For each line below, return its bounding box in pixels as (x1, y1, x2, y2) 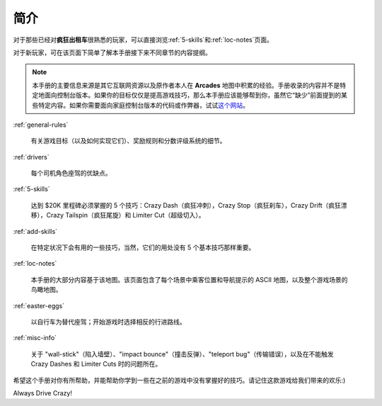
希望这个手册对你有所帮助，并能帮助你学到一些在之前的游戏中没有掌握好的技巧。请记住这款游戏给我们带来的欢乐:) (13, 376, 346, 384)
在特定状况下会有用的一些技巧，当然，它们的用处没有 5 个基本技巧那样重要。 (30, 243, 255, 252)
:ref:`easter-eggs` (13, 301, 65, 310)
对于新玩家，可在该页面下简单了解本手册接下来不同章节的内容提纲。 (13, 48, 212, 57)
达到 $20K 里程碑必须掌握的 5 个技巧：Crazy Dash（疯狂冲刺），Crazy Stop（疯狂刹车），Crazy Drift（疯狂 (30, 201, 341, 209)
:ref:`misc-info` (13, 334, 57, 342)
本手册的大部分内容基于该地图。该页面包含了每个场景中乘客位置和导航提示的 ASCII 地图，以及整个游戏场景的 (30, 275, 348, 283)
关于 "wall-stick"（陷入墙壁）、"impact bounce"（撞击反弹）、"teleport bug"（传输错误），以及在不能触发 (30, 349, 334, 358)
